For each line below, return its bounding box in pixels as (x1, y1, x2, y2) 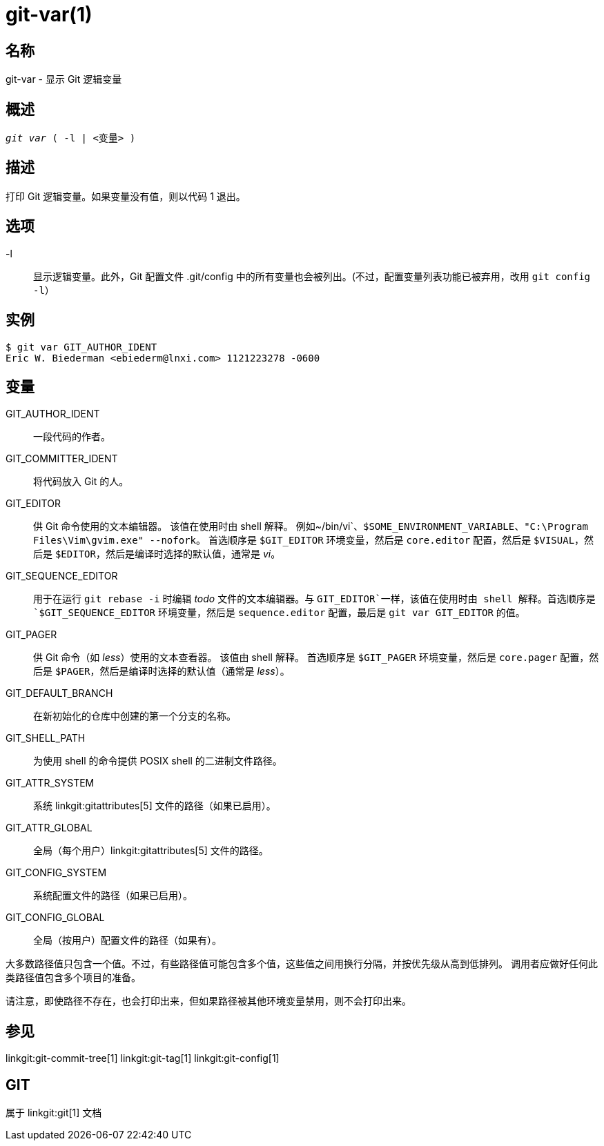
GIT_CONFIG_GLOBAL (6, 911, 105, 924)
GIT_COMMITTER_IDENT (6, 453, 118, 465)
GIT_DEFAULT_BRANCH (6, 687, 113, 700)
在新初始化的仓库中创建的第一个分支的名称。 (33, 710, 236, 722)
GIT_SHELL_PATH (6, 732, 86, 744)
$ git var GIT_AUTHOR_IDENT (6, 341, 157, 353)
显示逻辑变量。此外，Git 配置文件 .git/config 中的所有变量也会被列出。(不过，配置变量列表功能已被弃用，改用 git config (33, 270, 591, 282)
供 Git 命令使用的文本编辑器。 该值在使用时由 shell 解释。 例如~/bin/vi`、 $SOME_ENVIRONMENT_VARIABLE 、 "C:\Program (33, 520, 588, 533)
